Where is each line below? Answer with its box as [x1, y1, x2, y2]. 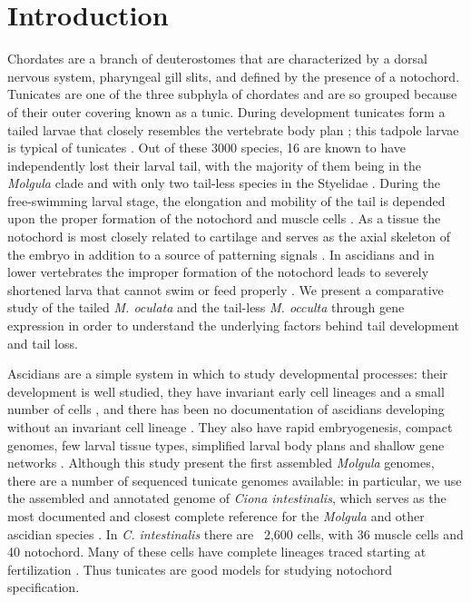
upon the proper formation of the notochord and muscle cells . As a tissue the [7, 209, 441, 228]
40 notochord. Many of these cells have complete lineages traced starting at [7, 542, 427, 561]
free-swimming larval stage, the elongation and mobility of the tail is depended [7, 191, 446, 210]
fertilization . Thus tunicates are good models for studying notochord [7, 559, 393, 578]
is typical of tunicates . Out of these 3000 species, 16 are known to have [7, 138, 407, 157]
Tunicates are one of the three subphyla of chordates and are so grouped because [7, 84, 457, 104]
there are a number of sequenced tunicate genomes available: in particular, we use [7, 470, 462, 489]
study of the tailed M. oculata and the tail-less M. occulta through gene [7, 298, 405, 317]
